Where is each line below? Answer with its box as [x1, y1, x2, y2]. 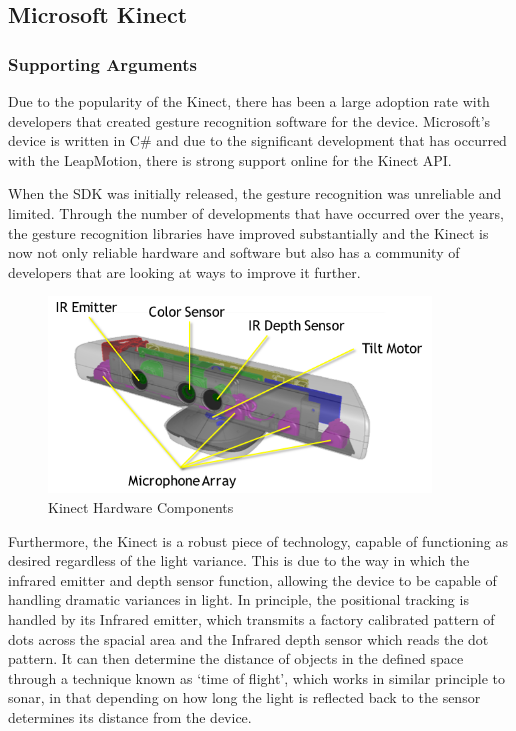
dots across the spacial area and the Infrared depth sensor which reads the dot [8, 628, 489, 649]
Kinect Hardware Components [48, 496, 234, 517]
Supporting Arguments [8, 51, 197, 76]
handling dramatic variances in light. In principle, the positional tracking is [8, 589, 469, 610]
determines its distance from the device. [8, 706, 252, 727]
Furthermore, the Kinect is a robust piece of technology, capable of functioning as [8, 530, 508, 551]
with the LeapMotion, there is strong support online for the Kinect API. [8, 149, 452, 170]
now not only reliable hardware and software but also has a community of [8, 242, 460, 263]
